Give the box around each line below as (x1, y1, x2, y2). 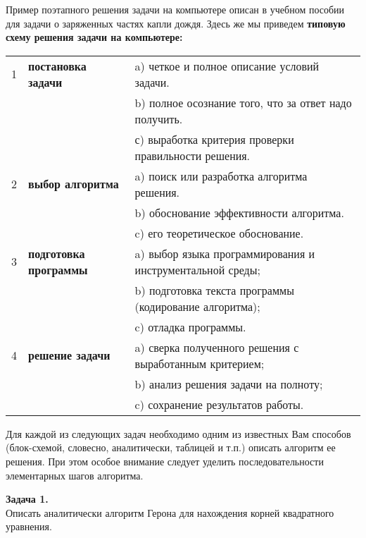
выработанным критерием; (134, 355, 265, 372)
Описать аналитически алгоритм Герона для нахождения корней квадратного (6, 505, 334, 520)
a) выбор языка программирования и (134, 245, 315, 262)
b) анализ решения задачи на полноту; (134, 375, 323, 392)
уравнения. (6, 519, 52, 534)
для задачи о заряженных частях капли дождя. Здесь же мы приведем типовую (6, 16, 346, 30)
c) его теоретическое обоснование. (134, 224, 304, 241)
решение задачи (28, 347, 111, 364)
